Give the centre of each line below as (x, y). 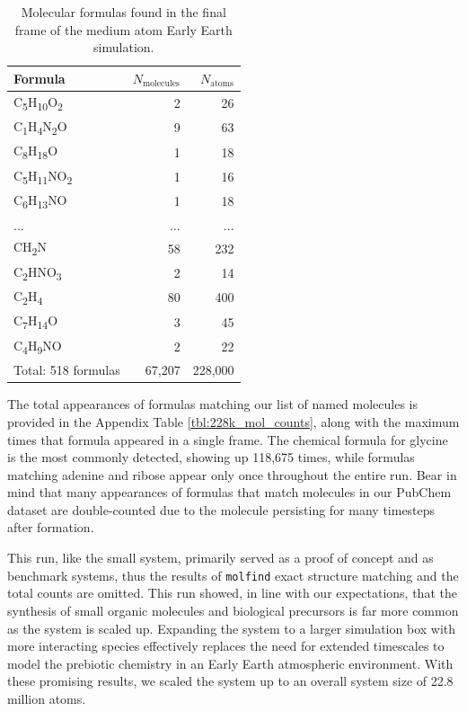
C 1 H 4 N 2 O (40, 127)
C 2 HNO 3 (38, 272)
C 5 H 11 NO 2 (43, 176)
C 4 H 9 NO (38, 346)
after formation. (51, 527)
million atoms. (47, 698)
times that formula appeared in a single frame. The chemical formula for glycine (228, 439)
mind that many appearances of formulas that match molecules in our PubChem (229, 492)
